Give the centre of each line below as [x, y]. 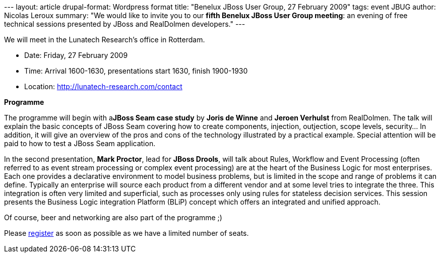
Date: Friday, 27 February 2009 [76, 55]
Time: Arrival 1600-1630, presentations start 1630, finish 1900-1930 [136, 71]
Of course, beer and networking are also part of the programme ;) [113, 217]
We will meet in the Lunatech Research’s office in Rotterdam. [105, 40]
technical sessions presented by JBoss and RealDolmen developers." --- [125, 24]
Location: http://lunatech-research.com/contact [103, 86]
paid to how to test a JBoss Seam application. [80, 143]
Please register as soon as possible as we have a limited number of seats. [127, 233]
